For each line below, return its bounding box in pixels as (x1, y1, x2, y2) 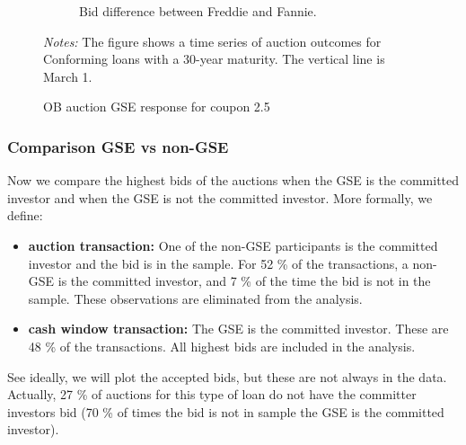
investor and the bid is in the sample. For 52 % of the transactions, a (28, 254, 409, 272)
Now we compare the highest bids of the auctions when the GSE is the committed (7, 171, 460, 190)
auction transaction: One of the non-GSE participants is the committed (28, 236, 438, 254)
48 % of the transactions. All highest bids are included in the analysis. (28, 336, 416, 355)
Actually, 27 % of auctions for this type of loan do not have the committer (7, 385, 417, 404)
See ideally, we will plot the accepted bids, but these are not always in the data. (7, 367, 447, 386)
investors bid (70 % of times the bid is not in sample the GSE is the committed (7, 402, 444, 421)
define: (7, 206, 43, 225)
